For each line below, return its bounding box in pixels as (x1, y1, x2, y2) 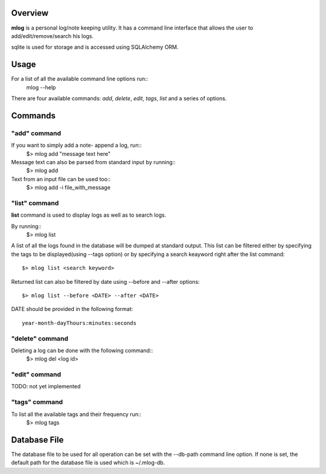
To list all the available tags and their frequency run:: (11, 411, 142, 418)
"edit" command (11, 370, 62, 379)
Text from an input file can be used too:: (11, 175, 111, 182)
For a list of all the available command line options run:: (11, 75, 149, 83)
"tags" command (11, 398, 63, 406)
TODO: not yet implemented (11, 383, 81, 390)
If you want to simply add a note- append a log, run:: (11, 142, 142, 149)
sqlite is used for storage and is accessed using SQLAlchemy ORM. (11, 43, 179, 51)
